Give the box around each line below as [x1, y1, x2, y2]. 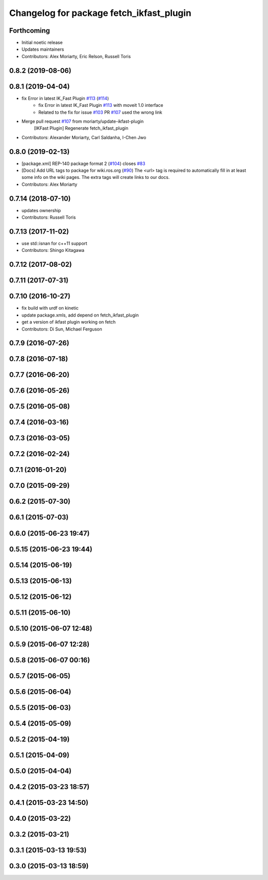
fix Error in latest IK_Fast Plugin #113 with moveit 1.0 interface [38, 102, 163, 108]
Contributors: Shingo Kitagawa [21, 247, 84, 253]
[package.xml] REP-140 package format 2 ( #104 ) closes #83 [21, 160, 146, 166]
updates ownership [21, 207, 62, 213]
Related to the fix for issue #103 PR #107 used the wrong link [38, 109, 162, 115]
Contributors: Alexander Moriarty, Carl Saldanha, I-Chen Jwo [21, 134, 146, 140]
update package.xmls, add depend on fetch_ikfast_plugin [21, 312, 139, 318]
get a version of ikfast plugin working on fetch [21, 319, 116, 325]
